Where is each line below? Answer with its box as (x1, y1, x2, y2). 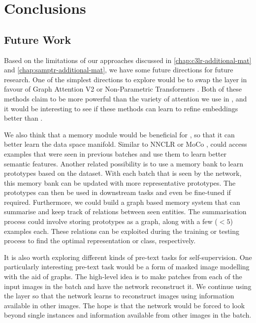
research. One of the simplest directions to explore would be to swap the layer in (4, 74, 247, 84)
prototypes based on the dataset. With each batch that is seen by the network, (4, 168, 242, 178)
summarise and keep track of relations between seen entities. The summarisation (4, 206, 247, 217)
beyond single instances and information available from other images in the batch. (4, 310, 252, 320)
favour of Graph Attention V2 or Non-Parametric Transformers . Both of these (4, 84, 242, 94)
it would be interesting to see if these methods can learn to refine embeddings (4, 103, 238, 113)
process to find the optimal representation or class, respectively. (4, 235, 196, 246)
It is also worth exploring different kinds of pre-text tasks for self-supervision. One (4, 252, 252, 262)
